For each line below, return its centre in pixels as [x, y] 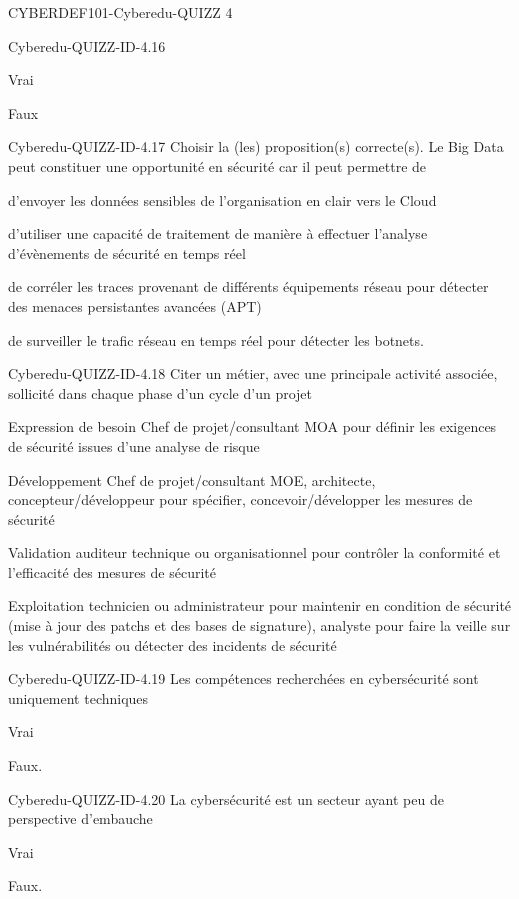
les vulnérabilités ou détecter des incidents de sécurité [172, 644]
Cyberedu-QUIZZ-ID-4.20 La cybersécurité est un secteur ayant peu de [226, 798]
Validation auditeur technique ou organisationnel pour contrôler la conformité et [254, 552]
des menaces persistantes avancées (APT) [135, 305]
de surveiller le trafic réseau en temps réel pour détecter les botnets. [216, 339]
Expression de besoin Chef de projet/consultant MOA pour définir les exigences [252, 426]
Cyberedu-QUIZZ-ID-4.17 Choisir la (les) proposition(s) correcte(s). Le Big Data [256, 146]
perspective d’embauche [80, 818]
